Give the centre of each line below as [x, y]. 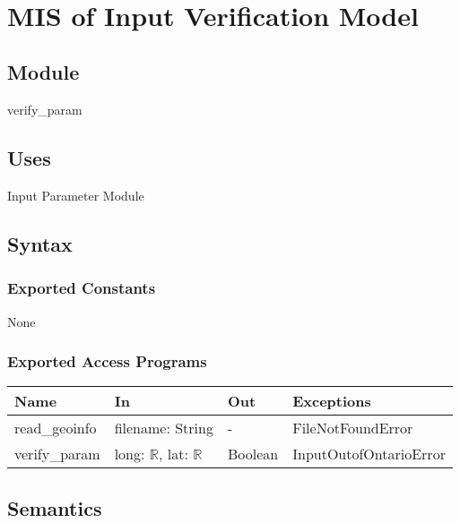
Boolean [253, 454]
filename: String [164, 428]
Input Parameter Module [76, 195]
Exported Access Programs [107, 361]
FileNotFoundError [353, 428]
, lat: [174, 454]
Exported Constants [82, 288]
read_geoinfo [56, 428]
